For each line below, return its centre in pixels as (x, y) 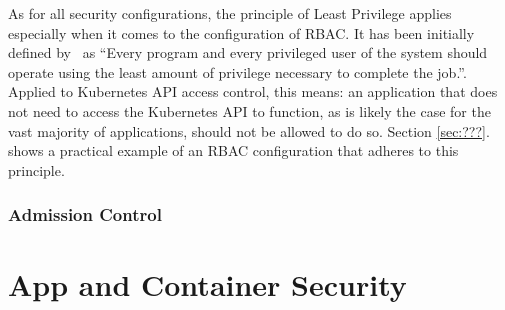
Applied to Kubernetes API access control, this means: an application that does (253, 91)
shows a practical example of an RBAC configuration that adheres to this (233, 150)
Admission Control (85, 214)
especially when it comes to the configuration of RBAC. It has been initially (241, 32)
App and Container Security (207, 284)
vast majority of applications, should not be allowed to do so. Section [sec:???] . (249, 130)
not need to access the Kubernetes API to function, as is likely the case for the (249, 110)
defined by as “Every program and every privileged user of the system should (248, 52)
